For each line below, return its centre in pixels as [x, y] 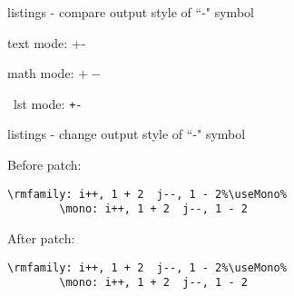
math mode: [41, 73]
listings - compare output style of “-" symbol [131, 12]
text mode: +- [47, 42]
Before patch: [44, 165]
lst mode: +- [48, 103]
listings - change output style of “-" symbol [127, 134]
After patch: [41, 237]
